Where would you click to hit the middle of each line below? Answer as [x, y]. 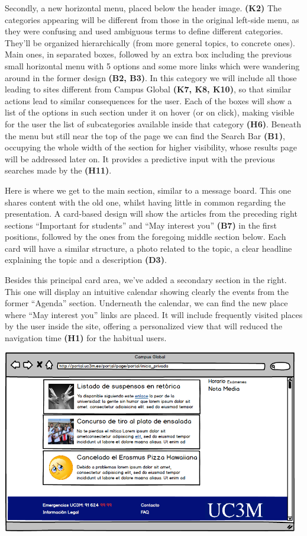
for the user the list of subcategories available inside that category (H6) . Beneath [153, 123]
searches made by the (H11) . [58, 170]
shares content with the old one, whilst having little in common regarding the [145, 202]
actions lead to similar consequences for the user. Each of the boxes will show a [148, 100]
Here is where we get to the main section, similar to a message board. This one [148, 190]
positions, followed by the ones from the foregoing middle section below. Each [146, 237]
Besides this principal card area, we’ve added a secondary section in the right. [146, 280]
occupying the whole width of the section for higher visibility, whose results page [151, 147]
